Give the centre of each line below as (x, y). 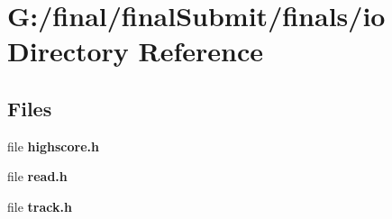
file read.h (37, 176)
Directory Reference (136, 51)
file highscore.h (53, 146)
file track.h (40, 206)
